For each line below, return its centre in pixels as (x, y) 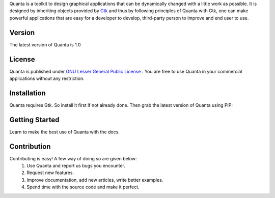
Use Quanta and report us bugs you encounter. (76, 166)
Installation (28, 93)
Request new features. (50, 173)
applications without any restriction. (47, 78)
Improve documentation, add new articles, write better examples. (95, 180)
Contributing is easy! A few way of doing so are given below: (73, 158)
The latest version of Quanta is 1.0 (45, 45)
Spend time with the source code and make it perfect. (83, 187)
